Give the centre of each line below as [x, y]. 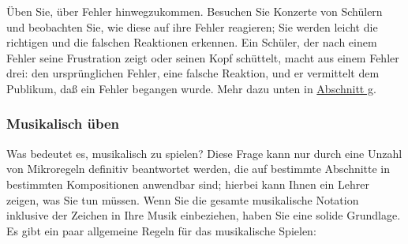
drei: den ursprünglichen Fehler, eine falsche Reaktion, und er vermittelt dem [193, 73]
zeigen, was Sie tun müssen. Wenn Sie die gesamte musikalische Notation [183, 199]
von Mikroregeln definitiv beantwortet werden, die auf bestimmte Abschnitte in [198, 169]
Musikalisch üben [63, 124]
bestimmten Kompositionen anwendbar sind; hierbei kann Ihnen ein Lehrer [188, 184]
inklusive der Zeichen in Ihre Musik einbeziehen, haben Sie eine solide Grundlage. [204, 215]
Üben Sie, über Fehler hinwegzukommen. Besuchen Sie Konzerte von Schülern [195, 11]
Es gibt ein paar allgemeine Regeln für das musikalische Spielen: [161, 230]
